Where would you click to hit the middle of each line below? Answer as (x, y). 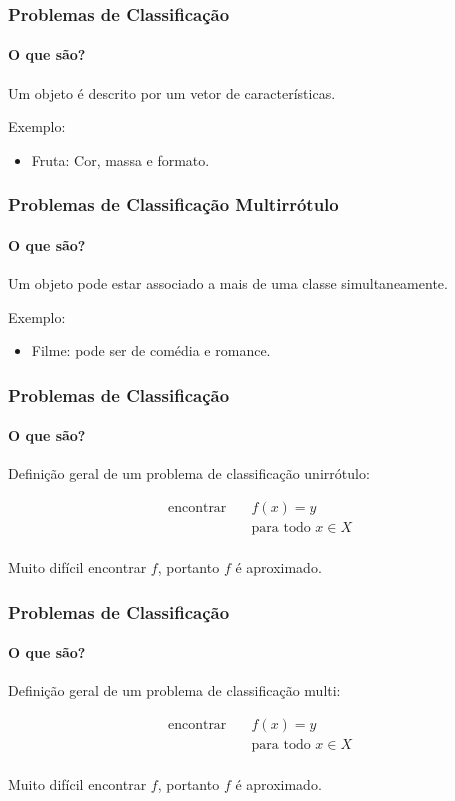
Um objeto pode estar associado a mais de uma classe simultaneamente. (228, 283)
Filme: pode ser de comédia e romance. (151, 350)
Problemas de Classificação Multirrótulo (173, 204)
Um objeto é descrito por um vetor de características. (172, 92)
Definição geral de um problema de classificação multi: (174, 690)
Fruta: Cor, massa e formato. (120, 159)
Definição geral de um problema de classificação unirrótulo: (189, 473)
